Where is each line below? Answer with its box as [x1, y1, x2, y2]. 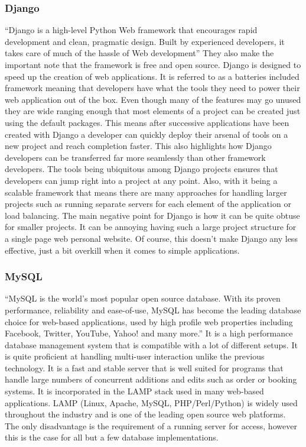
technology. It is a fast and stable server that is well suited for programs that [5, 361, 284, 374]
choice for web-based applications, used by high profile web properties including [5, 315, 293, 328]
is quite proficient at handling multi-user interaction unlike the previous [5, 350, 265, 362]
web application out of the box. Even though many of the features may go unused [5, 93, 301, 105]
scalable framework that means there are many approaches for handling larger [5, 186, 287, 198]
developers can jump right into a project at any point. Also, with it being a [5, 174, 278, 186]
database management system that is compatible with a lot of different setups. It [5, 338, 298, 351]
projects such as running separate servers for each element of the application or [5, 197, 291, 210]
